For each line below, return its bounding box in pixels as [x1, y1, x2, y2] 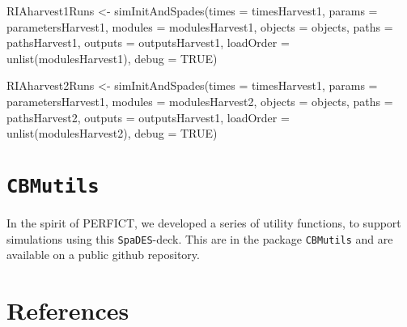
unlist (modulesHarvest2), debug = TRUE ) [6, 125, 218, 142]
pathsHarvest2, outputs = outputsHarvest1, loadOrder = [6, 108, 290, 125]
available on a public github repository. [6, 246, 200, 263]
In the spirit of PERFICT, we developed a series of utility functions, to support [6, 214, 401, 231]
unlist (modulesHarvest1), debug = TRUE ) [6, 49, 218, 66]
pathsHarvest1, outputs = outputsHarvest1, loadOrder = [6, 34, 290, 51]
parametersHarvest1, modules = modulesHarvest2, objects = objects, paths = [6, 92, 393, 109]
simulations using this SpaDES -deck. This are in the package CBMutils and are [6, 230, 393, 247]
